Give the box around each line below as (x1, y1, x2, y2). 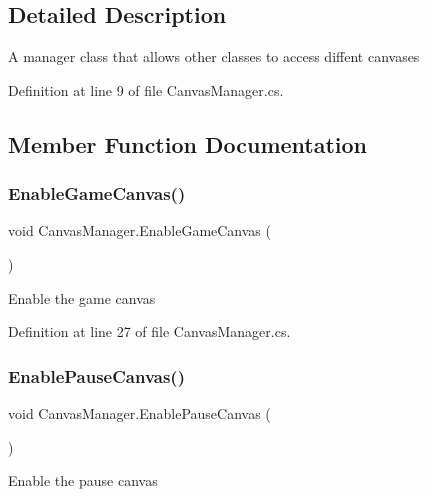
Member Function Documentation (8, 128, 368, 159)
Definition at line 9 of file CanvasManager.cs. (8, 79, 284, 100)
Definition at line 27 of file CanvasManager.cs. (8, 321, 291, 342)
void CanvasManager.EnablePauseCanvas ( (8, 402, 271, 423)
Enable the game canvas (8, 287, 156, 308)
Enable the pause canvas (8, 470, 158, 491)
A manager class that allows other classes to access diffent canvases (8, 46, 420, 67)
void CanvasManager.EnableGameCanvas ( (8, 220, 271, 241)
